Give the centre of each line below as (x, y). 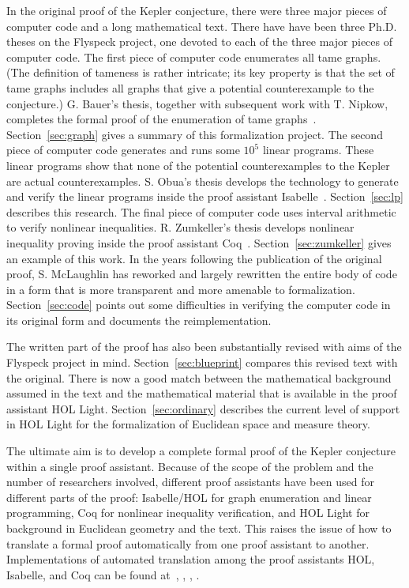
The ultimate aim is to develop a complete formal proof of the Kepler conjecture (201, 451)
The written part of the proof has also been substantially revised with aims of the (204, 347)
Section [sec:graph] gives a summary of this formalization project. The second (195, 134)
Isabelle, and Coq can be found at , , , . (103, 574)
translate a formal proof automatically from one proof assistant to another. (188, 543)
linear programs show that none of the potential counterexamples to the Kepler (198, 165)
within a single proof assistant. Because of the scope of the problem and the (190, 466)
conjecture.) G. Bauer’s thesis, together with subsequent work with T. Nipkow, (197, 103)
